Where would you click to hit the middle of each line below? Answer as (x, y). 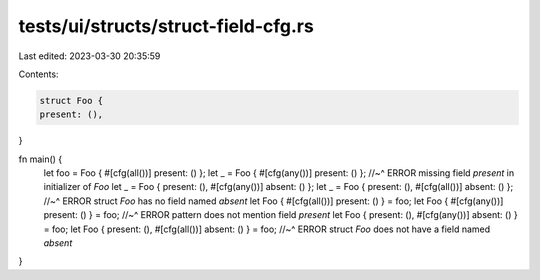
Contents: (38, 74)
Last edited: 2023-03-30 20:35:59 (89, 56)
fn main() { (40, 159)
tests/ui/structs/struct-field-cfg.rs (166, 26)
